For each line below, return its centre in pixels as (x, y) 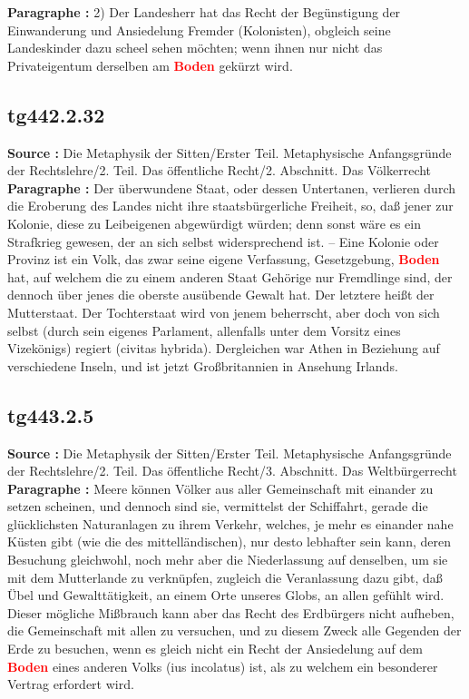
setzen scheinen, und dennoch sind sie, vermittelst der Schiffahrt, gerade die (218, 506)
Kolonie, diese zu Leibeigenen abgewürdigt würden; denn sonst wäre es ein (214, 223)
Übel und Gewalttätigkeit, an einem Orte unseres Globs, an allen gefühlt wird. (226, 595)
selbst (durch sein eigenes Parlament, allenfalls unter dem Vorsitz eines (204, 330)
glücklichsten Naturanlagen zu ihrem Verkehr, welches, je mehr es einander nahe (230, 523)
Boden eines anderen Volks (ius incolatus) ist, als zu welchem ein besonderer (223, 666)
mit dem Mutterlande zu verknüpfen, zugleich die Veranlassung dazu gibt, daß (225, 577)
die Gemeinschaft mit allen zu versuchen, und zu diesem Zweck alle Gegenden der (234, 630)
